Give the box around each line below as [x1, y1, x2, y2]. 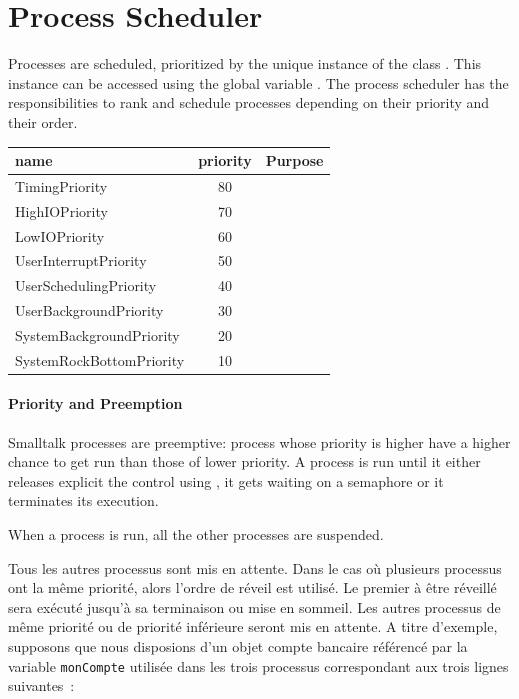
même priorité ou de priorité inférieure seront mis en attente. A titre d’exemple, [8, 616, 498, 637]
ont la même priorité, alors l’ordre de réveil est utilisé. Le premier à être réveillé [8, 577, 497, 598]
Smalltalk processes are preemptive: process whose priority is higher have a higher [8, 431, 511, 452]
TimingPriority [15, 175, 108, 196]
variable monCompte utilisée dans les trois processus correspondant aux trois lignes [8, 655, 509, 676]
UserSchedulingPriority [15, 275, 157, 296]
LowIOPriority [15, 225, 105, 246]
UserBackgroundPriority [15, 300, 164, 321]
